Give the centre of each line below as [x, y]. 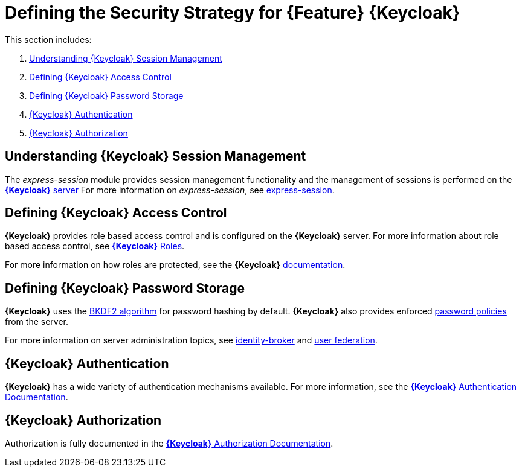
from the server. [37, 322]
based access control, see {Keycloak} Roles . [95, 246]
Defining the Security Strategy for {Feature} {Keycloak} [233, 13]
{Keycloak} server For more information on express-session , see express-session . [170, 190]
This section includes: [48, 39]
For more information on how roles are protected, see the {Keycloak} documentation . [175, 265]
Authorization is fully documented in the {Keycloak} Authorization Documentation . [169, 443]
